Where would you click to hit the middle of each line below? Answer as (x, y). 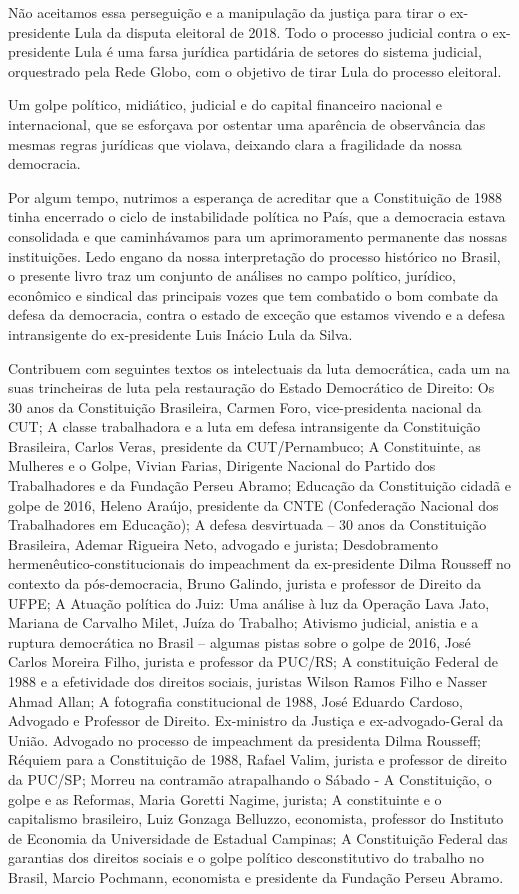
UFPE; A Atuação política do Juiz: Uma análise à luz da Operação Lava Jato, (249, 602)
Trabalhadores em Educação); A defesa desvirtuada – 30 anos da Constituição (247, 524)
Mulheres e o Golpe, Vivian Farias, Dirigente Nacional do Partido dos (222, 465)
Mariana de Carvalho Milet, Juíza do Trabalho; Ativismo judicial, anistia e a (243, 622)
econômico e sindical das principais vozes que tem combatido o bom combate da (253, 294)
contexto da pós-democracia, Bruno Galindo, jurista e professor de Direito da (245, 583)
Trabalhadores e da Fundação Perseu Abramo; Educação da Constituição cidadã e (260, 485)
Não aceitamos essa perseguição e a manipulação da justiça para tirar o (227, 12)
